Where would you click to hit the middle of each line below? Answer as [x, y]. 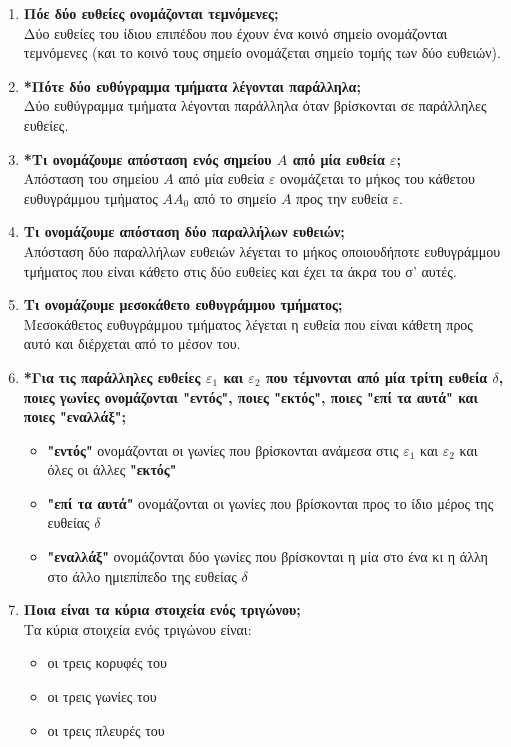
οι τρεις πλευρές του [106, 729]
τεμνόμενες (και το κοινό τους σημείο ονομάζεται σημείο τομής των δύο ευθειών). [262, 52]
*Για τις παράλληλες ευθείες [112, 376]
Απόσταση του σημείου [91, 178]
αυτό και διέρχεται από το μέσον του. [132, 343]
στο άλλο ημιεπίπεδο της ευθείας [142, 575]
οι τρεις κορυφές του [107, 662]
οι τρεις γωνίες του [102, 696]
